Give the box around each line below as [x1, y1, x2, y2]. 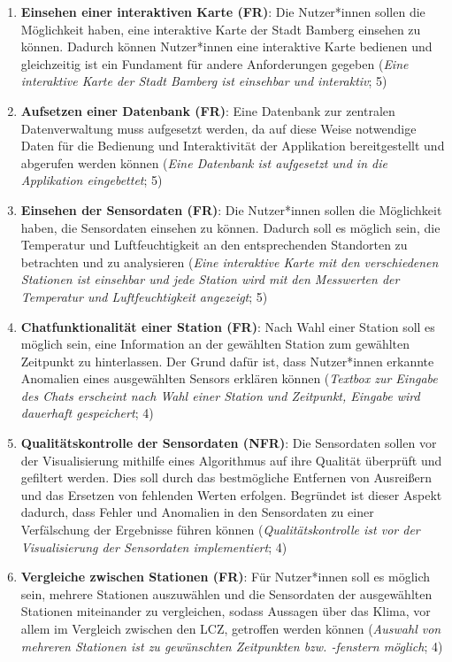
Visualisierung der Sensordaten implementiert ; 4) [20, 537, 287, 556]
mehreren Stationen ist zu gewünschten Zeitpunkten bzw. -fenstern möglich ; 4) [20, 636, 443, 655]
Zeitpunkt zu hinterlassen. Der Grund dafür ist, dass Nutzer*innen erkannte [20, 351, 434, 370]
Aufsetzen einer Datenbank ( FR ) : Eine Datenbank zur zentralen [20, 101, 395, 119]
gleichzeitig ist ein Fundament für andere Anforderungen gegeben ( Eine [20, 54, 409, 73]
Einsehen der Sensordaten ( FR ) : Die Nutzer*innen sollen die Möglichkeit [20, 200, 442, 219]
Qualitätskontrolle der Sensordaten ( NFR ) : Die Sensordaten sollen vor [20, 434, 437, 452]
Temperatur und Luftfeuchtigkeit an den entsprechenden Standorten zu [20, 235, 408, 254]
